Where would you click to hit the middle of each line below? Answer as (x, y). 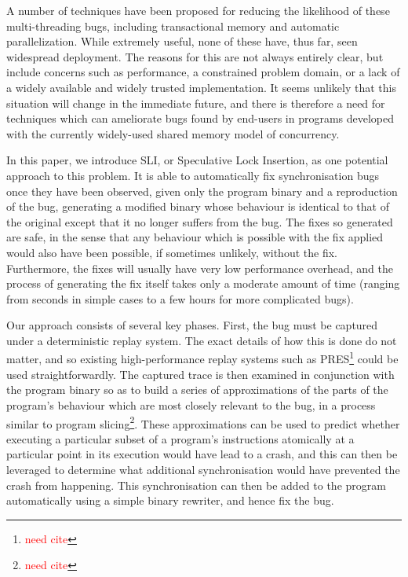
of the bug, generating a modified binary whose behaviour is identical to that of (198, 206)
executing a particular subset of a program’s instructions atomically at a (180, 438)
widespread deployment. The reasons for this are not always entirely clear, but (195, 56)
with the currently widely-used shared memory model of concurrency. (173, 133)
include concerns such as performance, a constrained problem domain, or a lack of (203, 72)
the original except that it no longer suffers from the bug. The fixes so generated (200, 221)
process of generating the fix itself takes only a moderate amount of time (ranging (203, 283)
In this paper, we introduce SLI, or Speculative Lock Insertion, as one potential (197, 160)
